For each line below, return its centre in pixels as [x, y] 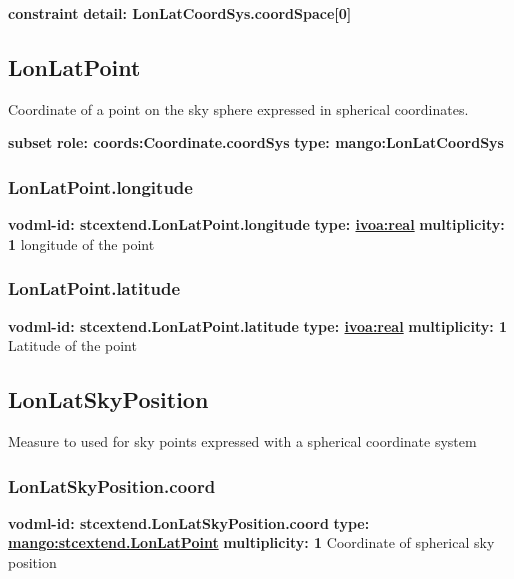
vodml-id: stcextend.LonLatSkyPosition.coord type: [189, 522]
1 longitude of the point [81, 243]
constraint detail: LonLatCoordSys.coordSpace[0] [180, 13]
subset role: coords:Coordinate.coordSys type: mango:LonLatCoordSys [256, 142]
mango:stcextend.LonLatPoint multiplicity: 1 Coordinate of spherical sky [251, 542]
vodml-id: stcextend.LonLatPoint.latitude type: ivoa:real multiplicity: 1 [258, 325]
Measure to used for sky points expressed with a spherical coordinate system [242, 441]
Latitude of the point [72, 345]
